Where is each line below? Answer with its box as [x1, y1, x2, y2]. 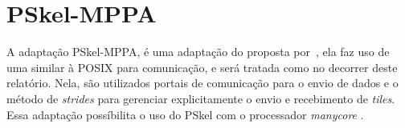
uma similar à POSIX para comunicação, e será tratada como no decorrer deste [6, 58, 398, 75]
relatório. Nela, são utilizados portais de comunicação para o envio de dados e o [6, 74, 399, 91]
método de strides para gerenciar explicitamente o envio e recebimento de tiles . [6, 90, 395, 106]
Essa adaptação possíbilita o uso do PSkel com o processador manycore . [6, 106, 364, 122]
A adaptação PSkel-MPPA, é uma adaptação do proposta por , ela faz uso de [6, 43, 390, 60]
